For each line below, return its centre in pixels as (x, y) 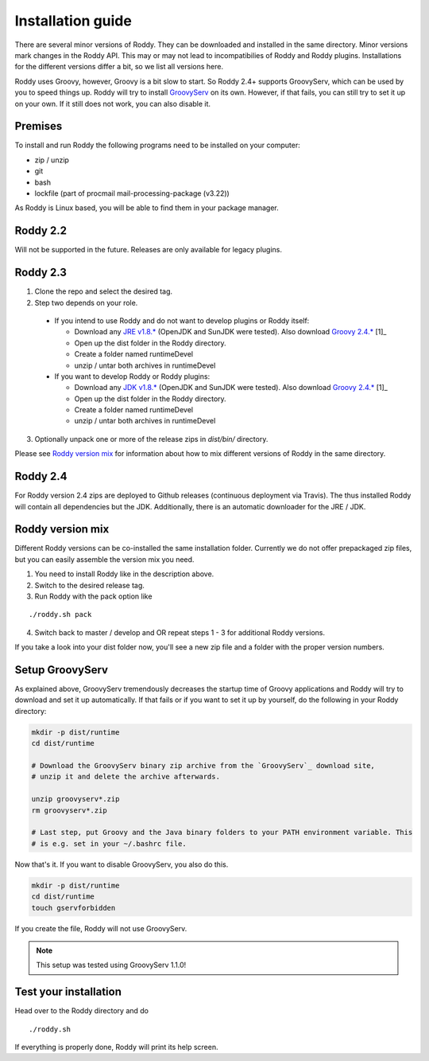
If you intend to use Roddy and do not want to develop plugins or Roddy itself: (182, 320)
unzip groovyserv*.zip (75, 799)
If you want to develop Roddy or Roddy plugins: (132, 376)
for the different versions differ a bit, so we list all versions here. (119, 67)
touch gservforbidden (73, 908)
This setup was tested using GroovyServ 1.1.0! (111, 965)
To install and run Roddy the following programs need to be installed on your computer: (158, 145)
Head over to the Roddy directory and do (82, 1011)
